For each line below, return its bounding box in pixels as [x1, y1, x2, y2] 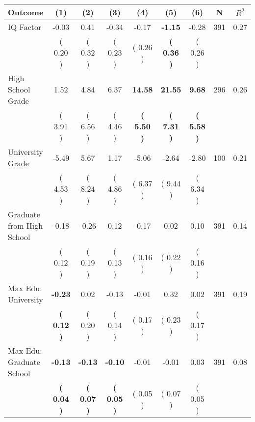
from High [8, 220, 43, 231]
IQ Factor [8, 21, 42, 32]
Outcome [8, 6, 44, 18]
